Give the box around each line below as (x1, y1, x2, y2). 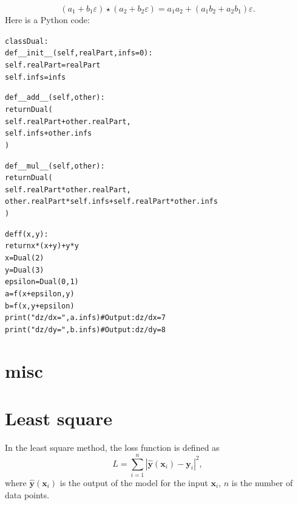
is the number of (231, 476, 293, 489)
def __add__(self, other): (5, 93, 105, 102)
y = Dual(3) (5, 265, 44, 274)
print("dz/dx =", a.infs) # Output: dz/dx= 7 (5, 313, 166, 322)
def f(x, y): (5, 229, 49, 239)
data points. (5, 488, 50, 501)
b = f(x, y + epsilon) (5, 301, 75, 310)
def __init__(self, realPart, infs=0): (5, 49, 153, 58)
